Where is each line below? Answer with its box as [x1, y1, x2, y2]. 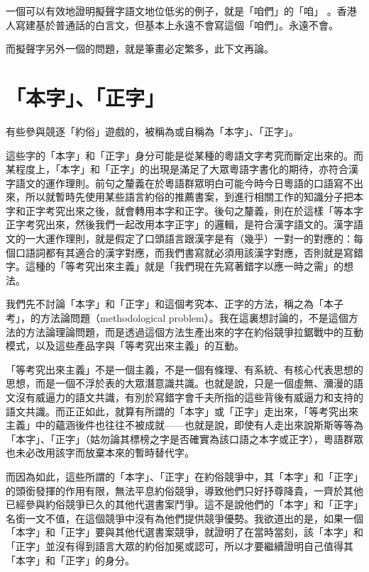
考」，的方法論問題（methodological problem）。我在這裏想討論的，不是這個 [6, 310, 348, 325]
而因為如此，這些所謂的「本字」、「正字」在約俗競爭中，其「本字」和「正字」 [6, 469, 363, 483]
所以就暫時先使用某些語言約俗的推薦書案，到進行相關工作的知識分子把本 [25, 189, 363, 204]
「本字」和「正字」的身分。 [6, 552, 135, 567]
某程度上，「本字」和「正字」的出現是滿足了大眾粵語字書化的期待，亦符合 [6, 162, 348, 176]
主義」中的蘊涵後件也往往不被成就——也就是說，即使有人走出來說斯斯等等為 [6, 417, 363, 432]
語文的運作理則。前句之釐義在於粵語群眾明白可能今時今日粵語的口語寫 [15, 175, 343, 190]
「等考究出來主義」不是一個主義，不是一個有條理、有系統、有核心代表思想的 [6, 361, 363, 376]
